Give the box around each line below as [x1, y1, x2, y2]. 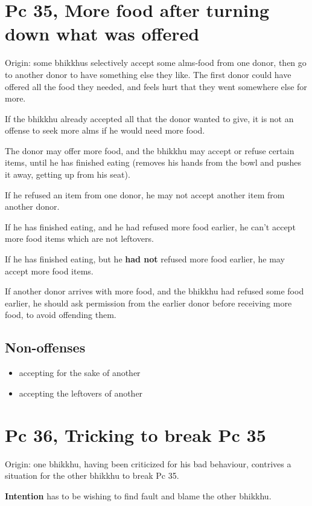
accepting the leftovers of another [19, 386, 143, 399]
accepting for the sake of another [19, 366, 141, 379]
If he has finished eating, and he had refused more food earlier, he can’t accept [5, 220, 296, 233]
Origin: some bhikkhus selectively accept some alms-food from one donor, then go [5, 56, 307, 69]
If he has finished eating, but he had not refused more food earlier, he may [5, 253, 285, 265]
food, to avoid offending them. [5, 308, 116, 321]
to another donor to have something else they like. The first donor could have [5, 68, 291, 80]
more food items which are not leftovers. [5, 232, 154, 245]
